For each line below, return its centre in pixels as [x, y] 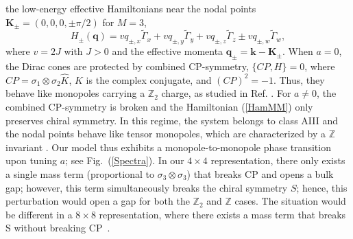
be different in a [39, 214]
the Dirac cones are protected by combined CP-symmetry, [127, 66]
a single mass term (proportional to [80, 173]
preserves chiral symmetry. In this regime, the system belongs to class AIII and [172, 120]
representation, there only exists [278, 160]
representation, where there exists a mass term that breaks [222, 214]
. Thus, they [299, 79]
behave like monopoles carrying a [75, 93]
